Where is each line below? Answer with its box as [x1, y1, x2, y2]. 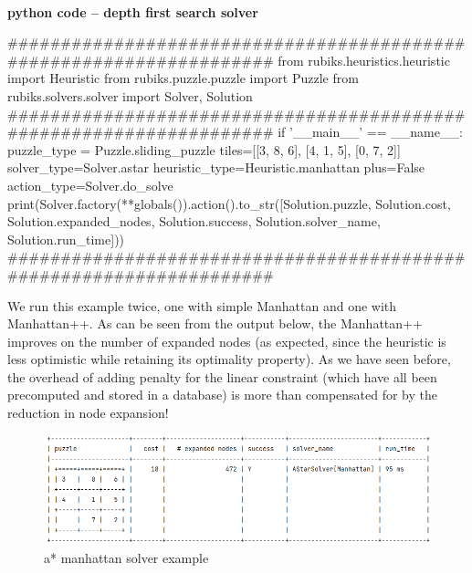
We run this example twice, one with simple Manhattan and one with [7, 296, 397, 315]
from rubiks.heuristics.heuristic [278, 50, 450, 69]
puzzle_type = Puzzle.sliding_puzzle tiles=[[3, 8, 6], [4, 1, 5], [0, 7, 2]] [7, 140, 401, 159]
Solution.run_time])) [7, 229, 125, 248]
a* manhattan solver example [44, 547, 209, 567]
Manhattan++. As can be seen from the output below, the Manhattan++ [7, 314, 423, 333]
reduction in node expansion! [7, 403, 169, 422]
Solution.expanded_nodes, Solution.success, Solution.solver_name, [7, 212, 381, 231]
